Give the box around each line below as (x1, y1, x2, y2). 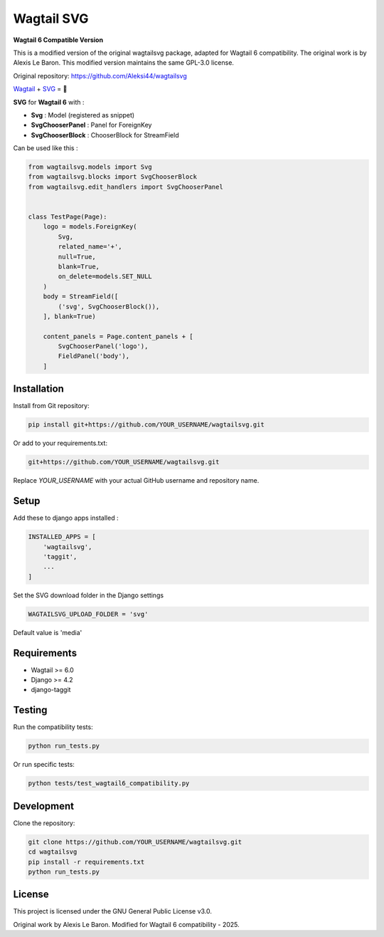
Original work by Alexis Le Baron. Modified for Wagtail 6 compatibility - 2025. (13, 920, 240, 928)
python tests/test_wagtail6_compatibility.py (28, 780, 190, 787)
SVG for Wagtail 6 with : (13, 98, 85, 106)
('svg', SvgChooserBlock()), (58, 303, 160, 310)
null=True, (58, 253, 96, 261)
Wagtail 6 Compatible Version (13, 36, 103, 44)
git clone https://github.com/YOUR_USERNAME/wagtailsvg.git (28, 837, 242, 846)
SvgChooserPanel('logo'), (58, 342, 149, 350)
